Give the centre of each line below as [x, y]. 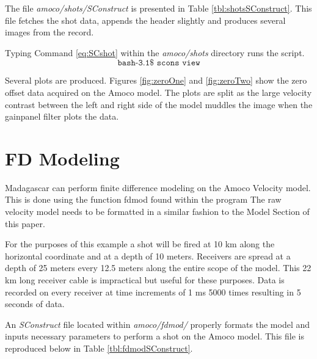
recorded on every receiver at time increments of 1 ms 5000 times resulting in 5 [153, 292]
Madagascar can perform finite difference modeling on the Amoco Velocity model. [158, 187]
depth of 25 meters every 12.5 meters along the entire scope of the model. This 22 [158, 268]
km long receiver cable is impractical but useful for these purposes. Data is [145, 280]
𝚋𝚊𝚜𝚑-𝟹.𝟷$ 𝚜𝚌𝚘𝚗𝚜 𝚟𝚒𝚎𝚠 [159, 63]
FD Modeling [62, 158]
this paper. [25, 223]
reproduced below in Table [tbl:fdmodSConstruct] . [99, 348]
